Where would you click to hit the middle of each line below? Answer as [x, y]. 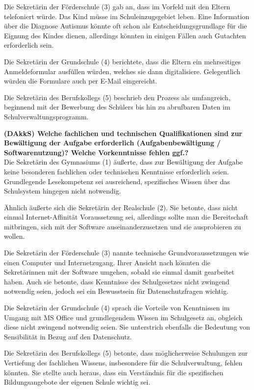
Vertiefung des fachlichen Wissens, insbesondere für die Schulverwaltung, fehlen [123, 362]
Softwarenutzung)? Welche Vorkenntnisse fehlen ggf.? [96, 152]
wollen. [14, 236]
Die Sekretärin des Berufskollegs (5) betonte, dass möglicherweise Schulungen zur [126, 353]
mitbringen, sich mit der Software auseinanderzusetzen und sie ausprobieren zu [123, 226]
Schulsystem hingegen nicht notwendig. [63, 191]
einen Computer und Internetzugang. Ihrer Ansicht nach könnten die [107, 262]
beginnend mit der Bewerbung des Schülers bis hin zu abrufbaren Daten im [117, 107]
